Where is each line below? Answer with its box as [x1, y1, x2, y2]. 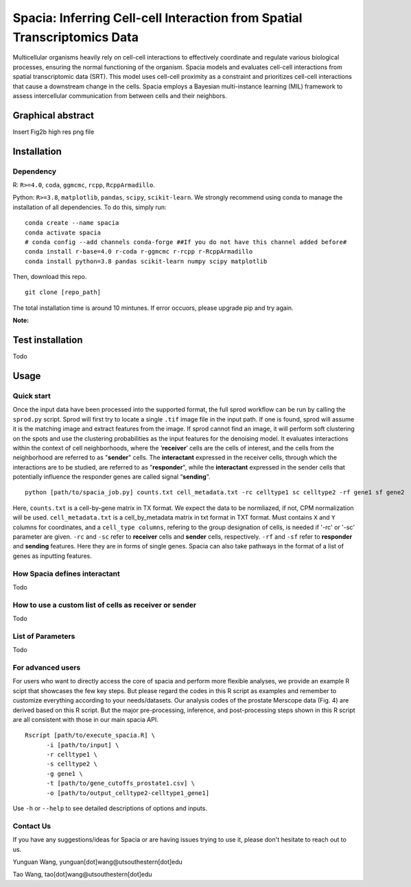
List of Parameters [12, 631, 75, 641]
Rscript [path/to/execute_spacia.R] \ [25, 731, 156, 740]
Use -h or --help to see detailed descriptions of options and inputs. [12, 804, 207, 812]
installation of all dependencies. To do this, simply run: [12, 203, 167, 211]
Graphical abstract [12, 110, 95, 121]
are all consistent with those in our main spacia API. [12, 715, 158, 723]
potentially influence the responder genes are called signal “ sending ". [12, 473, 211, 481]
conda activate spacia [25, 228, 102, 236]
